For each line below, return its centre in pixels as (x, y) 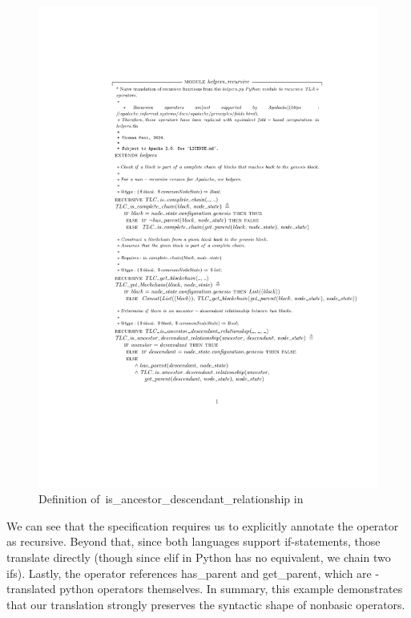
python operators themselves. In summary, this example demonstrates (231, 589)
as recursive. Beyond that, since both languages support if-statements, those (193, 541)
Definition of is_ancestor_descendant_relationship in (171, 499)
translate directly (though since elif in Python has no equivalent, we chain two (199, 557)
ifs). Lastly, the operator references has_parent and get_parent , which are (189, 573)
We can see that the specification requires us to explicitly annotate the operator (203, 525)
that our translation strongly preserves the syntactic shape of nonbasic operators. (206, 604)
